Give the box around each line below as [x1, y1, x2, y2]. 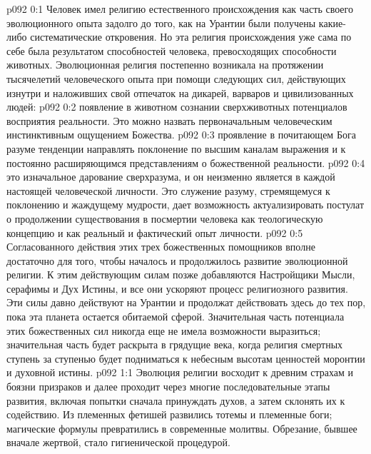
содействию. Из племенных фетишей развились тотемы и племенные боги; [6, 407, 332, 422]
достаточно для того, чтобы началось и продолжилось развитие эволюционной [6, 253, 348, 268]
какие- [318, 15, 346, 30]
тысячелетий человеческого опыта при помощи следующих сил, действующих [6, 71, 346, 86]
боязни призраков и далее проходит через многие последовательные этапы [6, 379, 330, 394]
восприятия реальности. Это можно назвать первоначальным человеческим [6, 113, 332, 128]
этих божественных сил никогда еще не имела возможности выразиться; [6, 323, 321, 338]
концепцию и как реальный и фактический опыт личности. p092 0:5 [6, 225, 303, 240]
